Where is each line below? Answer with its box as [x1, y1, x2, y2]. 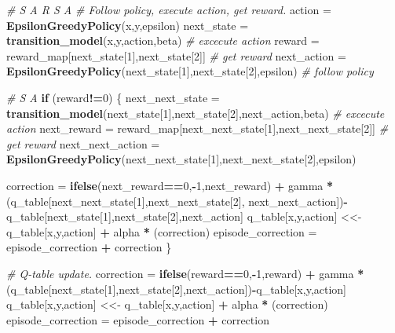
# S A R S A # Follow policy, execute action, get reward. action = [6, 2, 331, 17]
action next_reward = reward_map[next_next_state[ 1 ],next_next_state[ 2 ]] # [6, 120, 389, 137]
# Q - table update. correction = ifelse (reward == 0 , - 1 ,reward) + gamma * [6, 265, 364, 281]
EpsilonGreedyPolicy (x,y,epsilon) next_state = [6, 16, 249, 33]
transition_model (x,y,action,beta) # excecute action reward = [6, 32, 320, 49]
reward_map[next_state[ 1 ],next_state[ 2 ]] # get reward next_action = [6, 47, 346, 64]
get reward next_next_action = [6, 135, 160, 152]
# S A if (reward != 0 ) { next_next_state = [6, 89, 220, 105]
